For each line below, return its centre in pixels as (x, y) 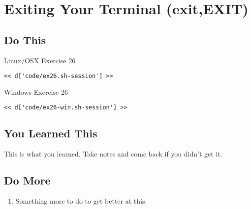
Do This (25, 39)
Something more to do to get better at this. (81, 201)
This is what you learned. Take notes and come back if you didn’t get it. (113, 154)
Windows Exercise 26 (36, 91)
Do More (27, 180)
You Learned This (51, 133)
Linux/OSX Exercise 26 (40, 60)
